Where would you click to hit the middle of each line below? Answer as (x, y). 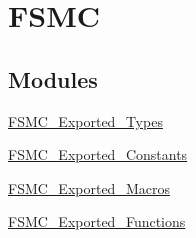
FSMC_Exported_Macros (89, 187)
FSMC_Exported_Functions (97, 221)
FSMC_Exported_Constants (98, 154)
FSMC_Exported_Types (85, 120)
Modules (53, 78)
